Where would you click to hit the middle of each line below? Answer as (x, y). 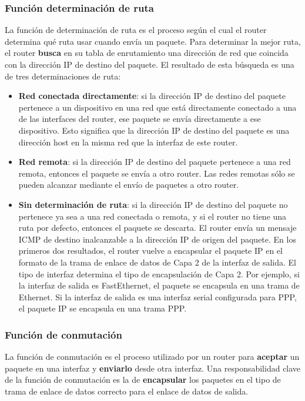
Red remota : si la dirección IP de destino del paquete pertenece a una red (155, 162)
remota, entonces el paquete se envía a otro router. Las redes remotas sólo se (157, 173)
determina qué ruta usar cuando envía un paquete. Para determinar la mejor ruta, (153, 41)
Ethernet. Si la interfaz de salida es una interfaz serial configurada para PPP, (157, 296)
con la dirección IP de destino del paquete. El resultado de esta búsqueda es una (150, 64)
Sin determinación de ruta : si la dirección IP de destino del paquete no (153, 204)
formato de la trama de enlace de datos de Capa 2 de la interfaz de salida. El (157, 262)
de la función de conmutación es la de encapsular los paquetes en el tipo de (143, 380)
